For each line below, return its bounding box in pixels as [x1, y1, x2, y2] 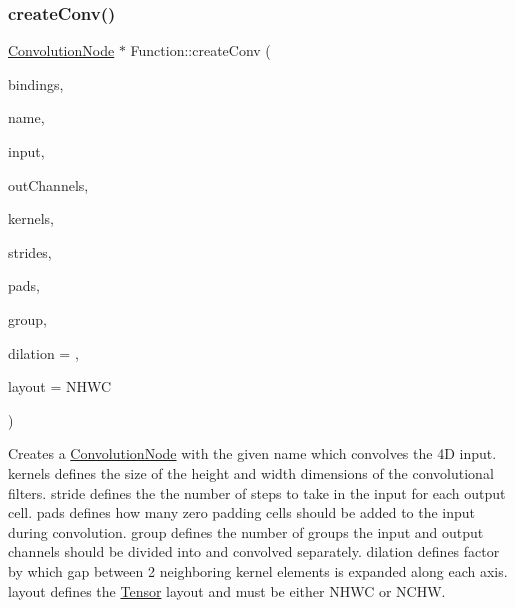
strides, [8, 241, 52, 262]
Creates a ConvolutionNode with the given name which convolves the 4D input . [8, 443, 497, 464]
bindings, [8, 73, 64, 94]
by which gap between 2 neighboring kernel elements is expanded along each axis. [8, 560, 508, 581]
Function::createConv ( [130, 40, 271, 61]
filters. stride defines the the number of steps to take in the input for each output [8, 482, 506, 503]
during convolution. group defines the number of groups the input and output [8, 521, 484, 542]
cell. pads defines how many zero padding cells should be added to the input [8, 502, 476, 523]
